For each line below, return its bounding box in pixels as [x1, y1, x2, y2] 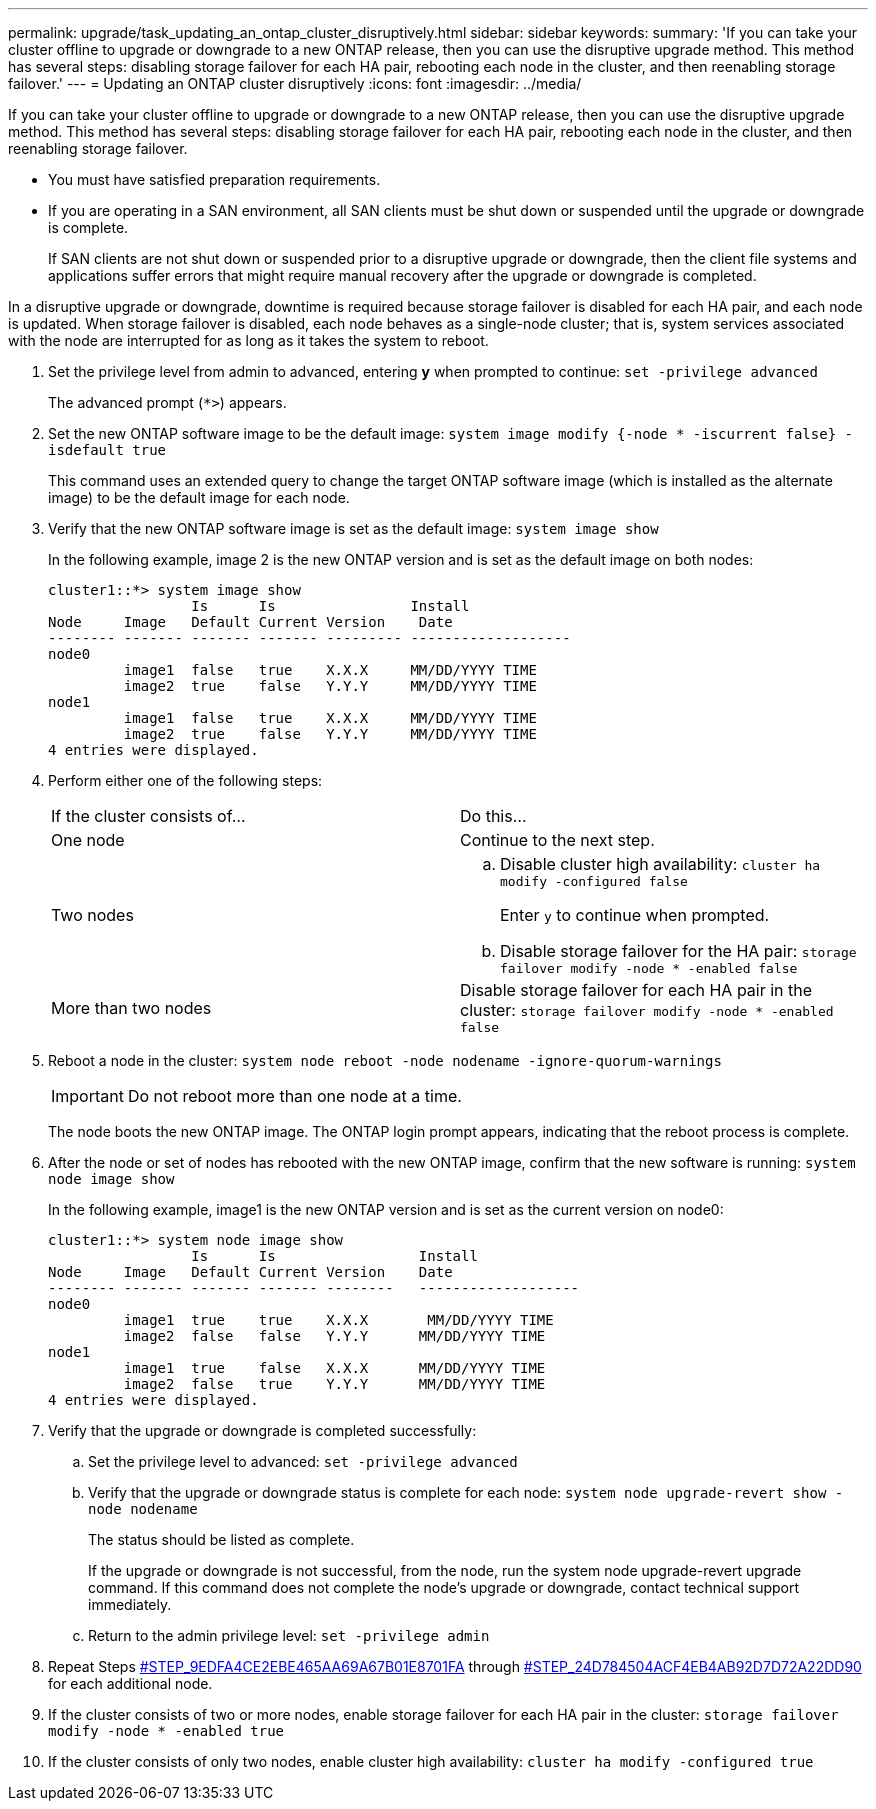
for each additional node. [48, 1675, 213, 1692]
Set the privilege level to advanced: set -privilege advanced [88, 1453, 518, 1470]
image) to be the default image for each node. [48, 489, 350, 506]
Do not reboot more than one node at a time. [127, 1086, 462, 1106]
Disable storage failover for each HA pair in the [460, 980, 813, 1000]
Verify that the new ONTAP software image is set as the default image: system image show [48, 520, 659, 537]
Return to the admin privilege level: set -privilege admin [88, 1627, 490, 1644]
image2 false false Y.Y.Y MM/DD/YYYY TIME [123, 1328, 546, 1344]
